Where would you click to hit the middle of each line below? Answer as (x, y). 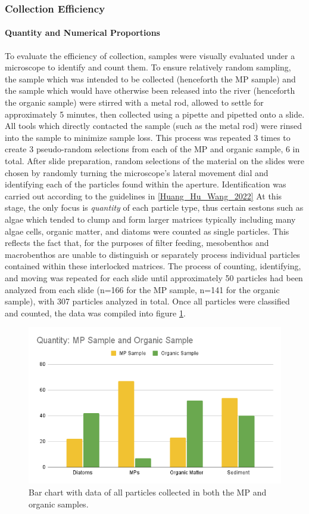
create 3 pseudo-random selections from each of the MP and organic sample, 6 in (152, 149)
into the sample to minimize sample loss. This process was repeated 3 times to (148, 137)
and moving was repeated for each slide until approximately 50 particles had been (154, 277)
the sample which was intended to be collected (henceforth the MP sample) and (150, 79)
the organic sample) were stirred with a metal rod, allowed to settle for (134, 102)
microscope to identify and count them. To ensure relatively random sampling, (148, 67)
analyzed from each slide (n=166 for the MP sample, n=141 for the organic (142, 289)
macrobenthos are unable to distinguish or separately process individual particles (152, 254)
